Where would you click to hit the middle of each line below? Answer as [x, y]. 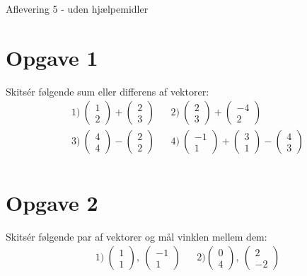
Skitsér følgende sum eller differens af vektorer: [108, 91]
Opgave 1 [52, 57]
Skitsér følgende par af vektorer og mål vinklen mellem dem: [137, 236]
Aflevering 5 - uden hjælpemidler [77, 8]
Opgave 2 [52, 202]
